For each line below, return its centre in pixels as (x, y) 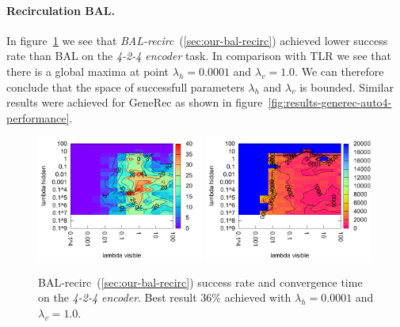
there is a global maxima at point (88, 71)
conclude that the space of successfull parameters (126, 86)
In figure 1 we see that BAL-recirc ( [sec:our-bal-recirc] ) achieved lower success (197, 40)
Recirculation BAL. (61, 10)
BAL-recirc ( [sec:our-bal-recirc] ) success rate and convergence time (200, 282)
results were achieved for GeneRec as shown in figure (135, 102)
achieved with (258, 297)
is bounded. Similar (347, 86)
